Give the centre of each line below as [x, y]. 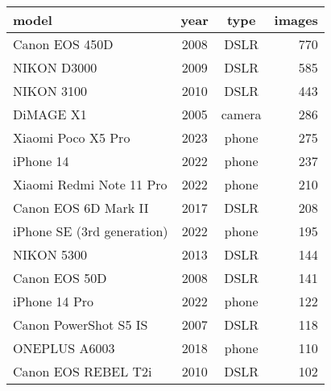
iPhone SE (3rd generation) [91, 231]
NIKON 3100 [50, 91]
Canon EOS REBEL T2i [83, 371]
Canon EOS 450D [63, 44]
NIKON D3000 [55, 67]
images [296, 20]
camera [241, 114]
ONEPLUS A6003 [64, 348]
